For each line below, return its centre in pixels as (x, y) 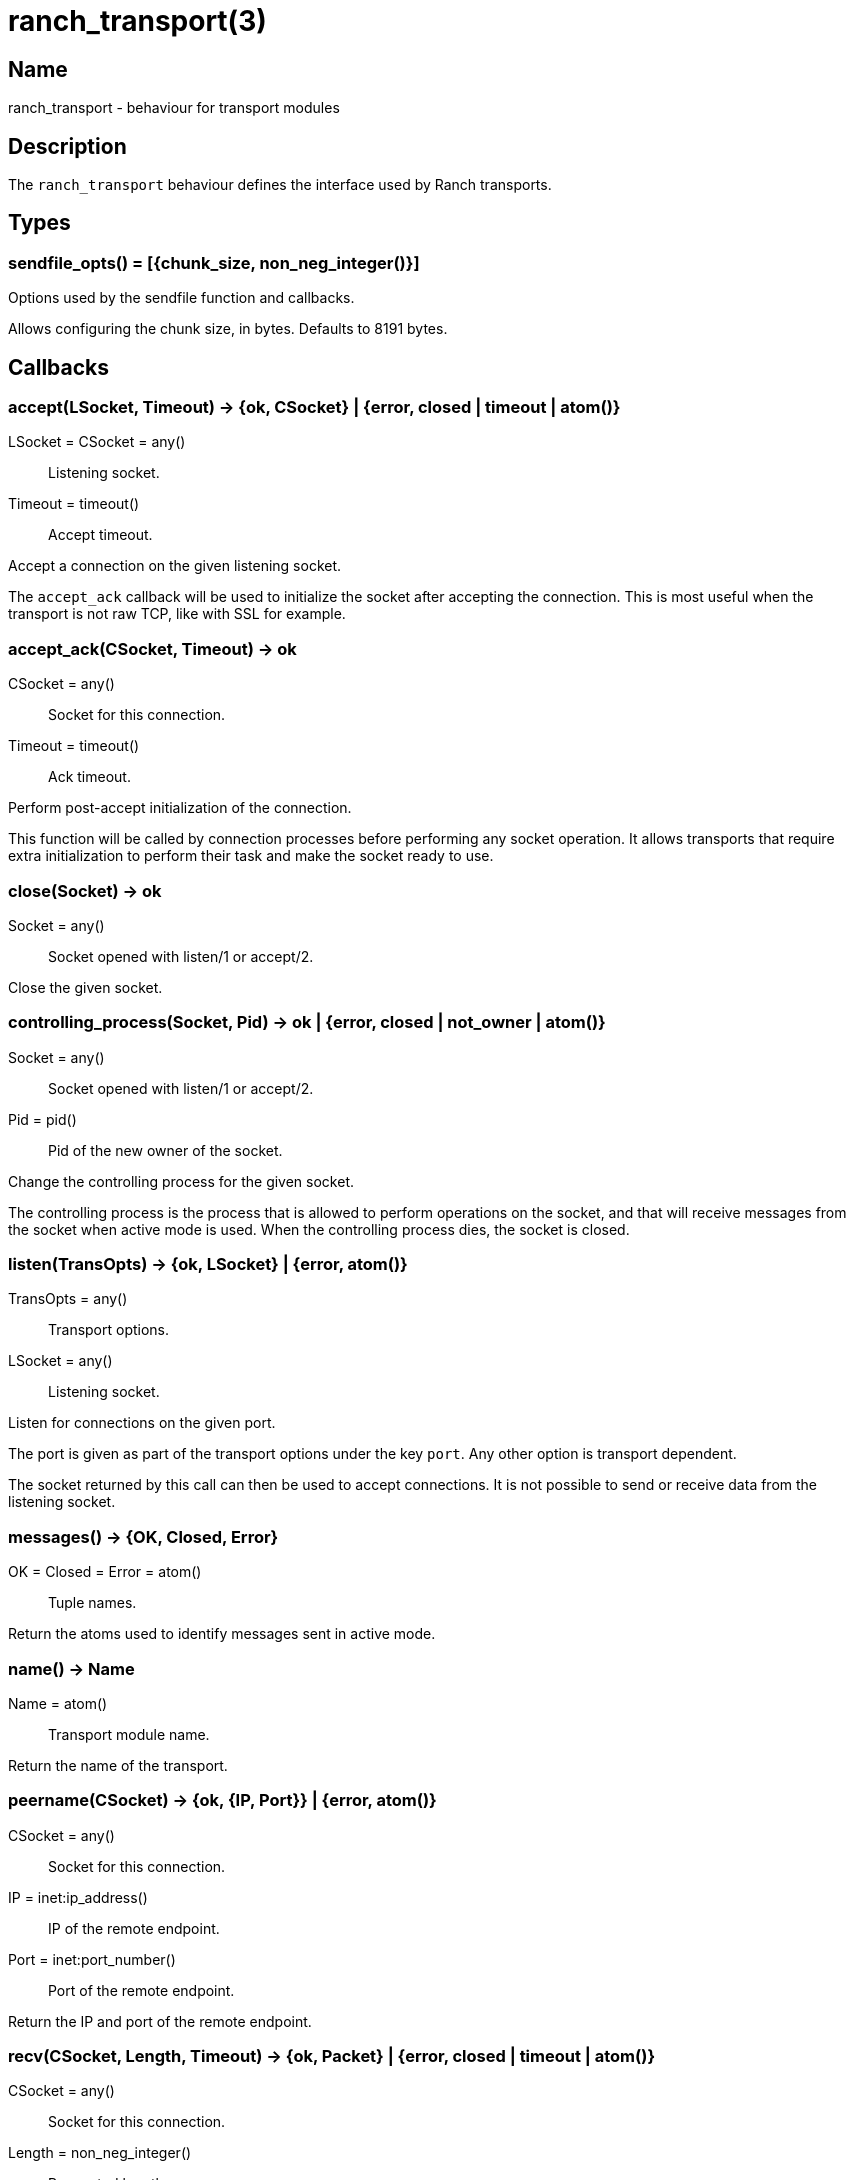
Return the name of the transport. (118, 1765)
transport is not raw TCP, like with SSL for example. (177, 614)
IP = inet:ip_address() (78, 1897)
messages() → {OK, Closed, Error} (143, 1536)
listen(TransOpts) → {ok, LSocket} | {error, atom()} (208, 1264)
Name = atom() (58, 1703)
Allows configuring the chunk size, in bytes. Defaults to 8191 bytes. (228, 329)
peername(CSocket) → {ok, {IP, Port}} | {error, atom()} (222, 1800)
